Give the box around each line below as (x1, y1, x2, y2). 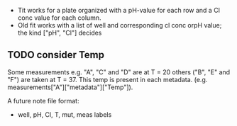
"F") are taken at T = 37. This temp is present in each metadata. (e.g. (7, 75, 208, 84)
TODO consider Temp (7, 49, 105, 61)
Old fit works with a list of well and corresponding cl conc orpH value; (17, 21, 222, 29)
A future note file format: (7, 96, 79, 105)
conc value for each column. (17, 13, 101, 22)
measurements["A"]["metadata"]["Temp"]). (7, 83, 133, 91)
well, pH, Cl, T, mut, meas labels (17, 110, 112, 119)
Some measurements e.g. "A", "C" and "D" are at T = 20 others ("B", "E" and (7, 67, 231, 76)
